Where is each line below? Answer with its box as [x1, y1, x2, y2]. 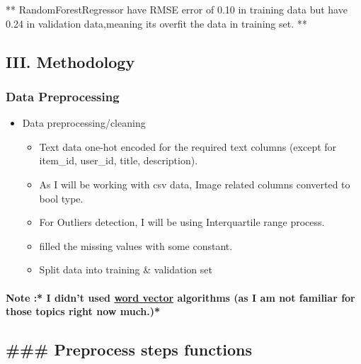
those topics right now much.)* [6, 304, 161, 319]
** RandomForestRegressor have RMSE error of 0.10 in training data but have [6, 2, 348, 16]
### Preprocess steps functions [6, 339, 252, 360]
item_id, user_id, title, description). [39, 153, 198, 168]
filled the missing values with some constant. [39, 238, 233, 253]
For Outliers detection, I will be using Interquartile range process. [39, 215, 325, 229]
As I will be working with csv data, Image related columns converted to [39, 176, 350, 191]
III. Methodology [6, 50, 135, 72]
